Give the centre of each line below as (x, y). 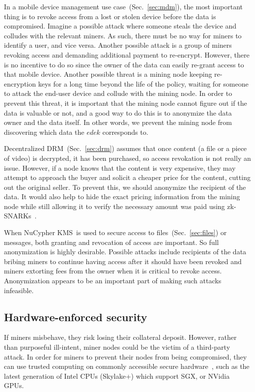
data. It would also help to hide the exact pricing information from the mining (122, 196)
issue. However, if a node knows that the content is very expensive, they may (120, 167)
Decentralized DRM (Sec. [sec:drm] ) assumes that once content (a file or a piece (126, 148)
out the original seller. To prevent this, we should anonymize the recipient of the (125, 187)
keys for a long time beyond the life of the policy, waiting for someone (143, 83)
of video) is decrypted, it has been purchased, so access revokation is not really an (127, 158)
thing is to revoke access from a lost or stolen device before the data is (110, 16)
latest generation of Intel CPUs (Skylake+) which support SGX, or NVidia (117, 376)
